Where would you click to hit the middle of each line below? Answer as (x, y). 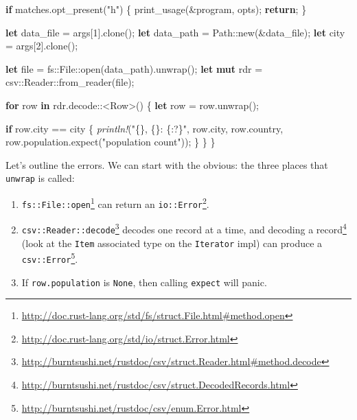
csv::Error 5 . (50, 258)
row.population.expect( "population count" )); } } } (111, 142)
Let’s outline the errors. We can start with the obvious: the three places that (167, 164)
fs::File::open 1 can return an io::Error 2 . (115, 203)
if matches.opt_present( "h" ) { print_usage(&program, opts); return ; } (156, 9)
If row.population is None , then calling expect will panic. (144, 282)
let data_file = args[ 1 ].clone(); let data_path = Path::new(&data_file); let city (175, 32)
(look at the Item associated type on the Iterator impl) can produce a (172, 243)
